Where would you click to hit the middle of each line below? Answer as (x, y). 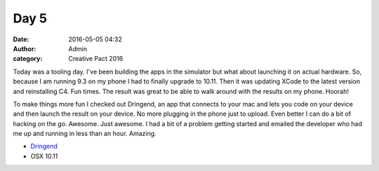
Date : (21, 39)
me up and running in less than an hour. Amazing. (85, 134)
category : (28, 59)
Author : (25, 48)
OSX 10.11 (44, 156)
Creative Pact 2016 (96, 59)
